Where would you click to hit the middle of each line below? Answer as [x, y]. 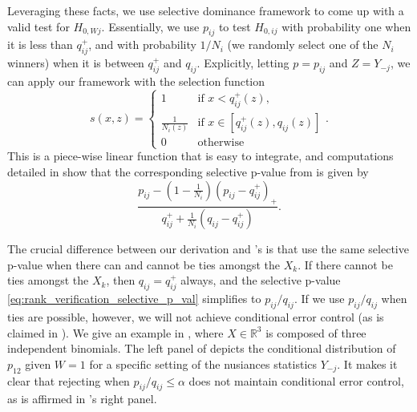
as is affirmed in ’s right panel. [82, 399]
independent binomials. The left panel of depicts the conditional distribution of [202, 348]
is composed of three [316, 332]
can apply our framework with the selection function [136, 81]
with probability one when [346, 26]
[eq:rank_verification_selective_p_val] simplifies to [134, 299]
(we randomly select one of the [303, 44]
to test [235, 26]
